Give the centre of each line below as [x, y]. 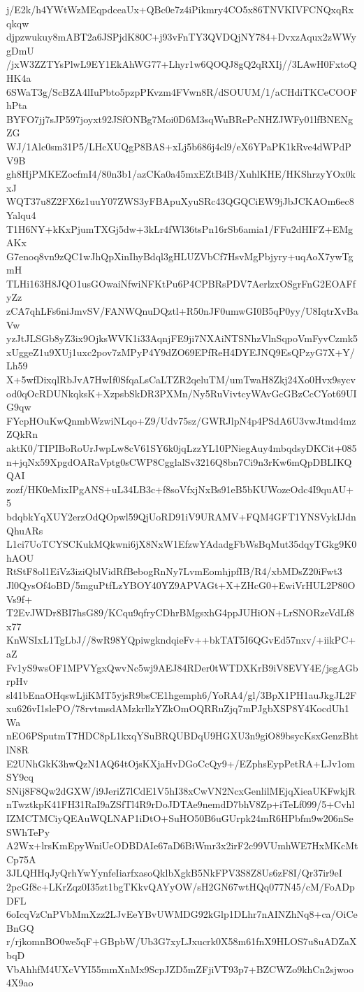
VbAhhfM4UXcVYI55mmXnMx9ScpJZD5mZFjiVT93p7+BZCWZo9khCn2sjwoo [180, 969]
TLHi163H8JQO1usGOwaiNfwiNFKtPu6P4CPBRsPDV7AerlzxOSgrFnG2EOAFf [181, 283]
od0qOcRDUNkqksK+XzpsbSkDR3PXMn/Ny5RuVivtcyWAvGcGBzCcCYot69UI [182, 393]
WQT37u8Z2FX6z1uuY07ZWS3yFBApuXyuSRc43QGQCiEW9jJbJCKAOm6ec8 [180, 201]
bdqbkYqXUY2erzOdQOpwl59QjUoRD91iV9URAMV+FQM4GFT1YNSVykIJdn [181, 516]
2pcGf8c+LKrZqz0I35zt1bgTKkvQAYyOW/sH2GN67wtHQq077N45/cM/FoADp [181, 886]
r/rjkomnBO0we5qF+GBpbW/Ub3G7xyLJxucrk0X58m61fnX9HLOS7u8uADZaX [182, 941]
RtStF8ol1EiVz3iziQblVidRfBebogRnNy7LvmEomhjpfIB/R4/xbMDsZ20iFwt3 [174, 571]
